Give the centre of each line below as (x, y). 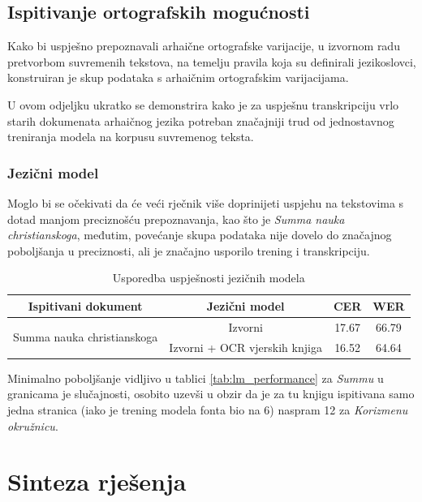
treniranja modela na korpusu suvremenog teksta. (131, 137)
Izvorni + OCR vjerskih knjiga (245, 347)
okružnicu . (33, 425)
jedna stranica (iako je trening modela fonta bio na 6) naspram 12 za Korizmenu (208, 409)
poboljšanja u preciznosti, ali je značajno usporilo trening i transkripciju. (189, 250)
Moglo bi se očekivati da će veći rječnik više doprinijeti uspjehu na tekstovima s (206, 202)
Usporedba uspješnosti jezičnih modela (209, 278)
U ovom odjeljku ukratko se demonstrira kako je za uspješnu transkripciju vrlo (203, 104)
